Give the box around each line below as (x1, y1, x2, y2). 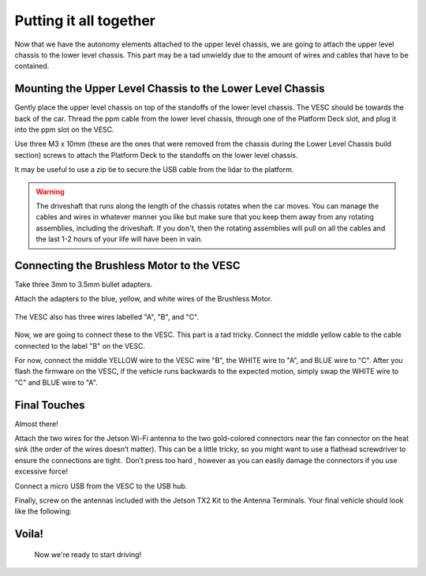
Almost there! (14, 419, 58, 428)
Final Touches (14, 398, 85, 412)
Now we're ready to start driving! (34, 549, 142, 559)
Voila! (14, 527, 43, 540)
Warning (35, 186, 65, 196)
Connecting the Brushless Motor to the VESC (14, 259, 241, 272)
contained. (14, 62, 50, 71)
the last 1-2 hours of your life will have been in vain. (35, 234, 203, 244)
